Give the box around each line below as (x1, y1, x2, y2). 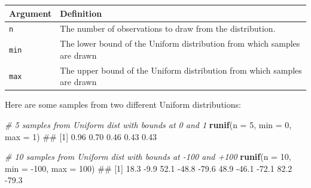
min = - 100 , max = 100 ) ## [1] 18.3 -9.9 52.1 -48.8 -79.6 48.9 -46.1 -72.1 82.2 (5, 162, 292, 174)
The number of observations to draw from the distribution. (60, 22, 276, 35)
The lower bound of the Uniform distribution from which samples (60, 37, 300, 50)
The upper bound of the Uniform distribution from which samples (60, 63, 302, 76)
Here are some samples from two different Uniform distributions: (5, 98, 241, 111)
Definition (60, 7, 102, 19)
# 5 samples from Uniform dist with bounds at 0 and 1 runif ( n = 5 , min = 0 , (5, 118, 292, 131)
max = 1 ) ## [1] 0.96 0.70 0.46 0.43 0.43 (5, 130, 157, 142)
